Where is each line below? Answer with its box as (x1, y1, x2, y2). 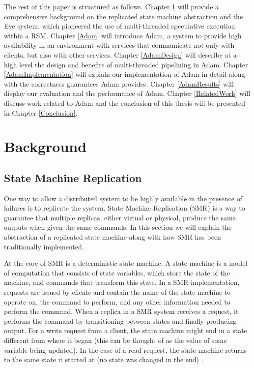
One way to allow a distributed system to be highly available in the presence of (4, 193, 242, 203)
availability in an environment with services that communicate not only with (4, 40, 235, 50)
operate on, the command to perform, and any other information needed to (4, 296, 230, 307)
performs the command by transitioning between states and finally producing (4, 315, 237, 326)
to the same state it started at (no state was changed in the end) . (4, 354, 203, 365)
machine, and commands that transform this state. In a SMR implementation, (4, 277, 240, 287)
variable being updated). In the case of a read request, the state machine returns (4, 344, 247, 355)
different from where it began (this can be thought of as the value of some (4, 335, 227, 345)
